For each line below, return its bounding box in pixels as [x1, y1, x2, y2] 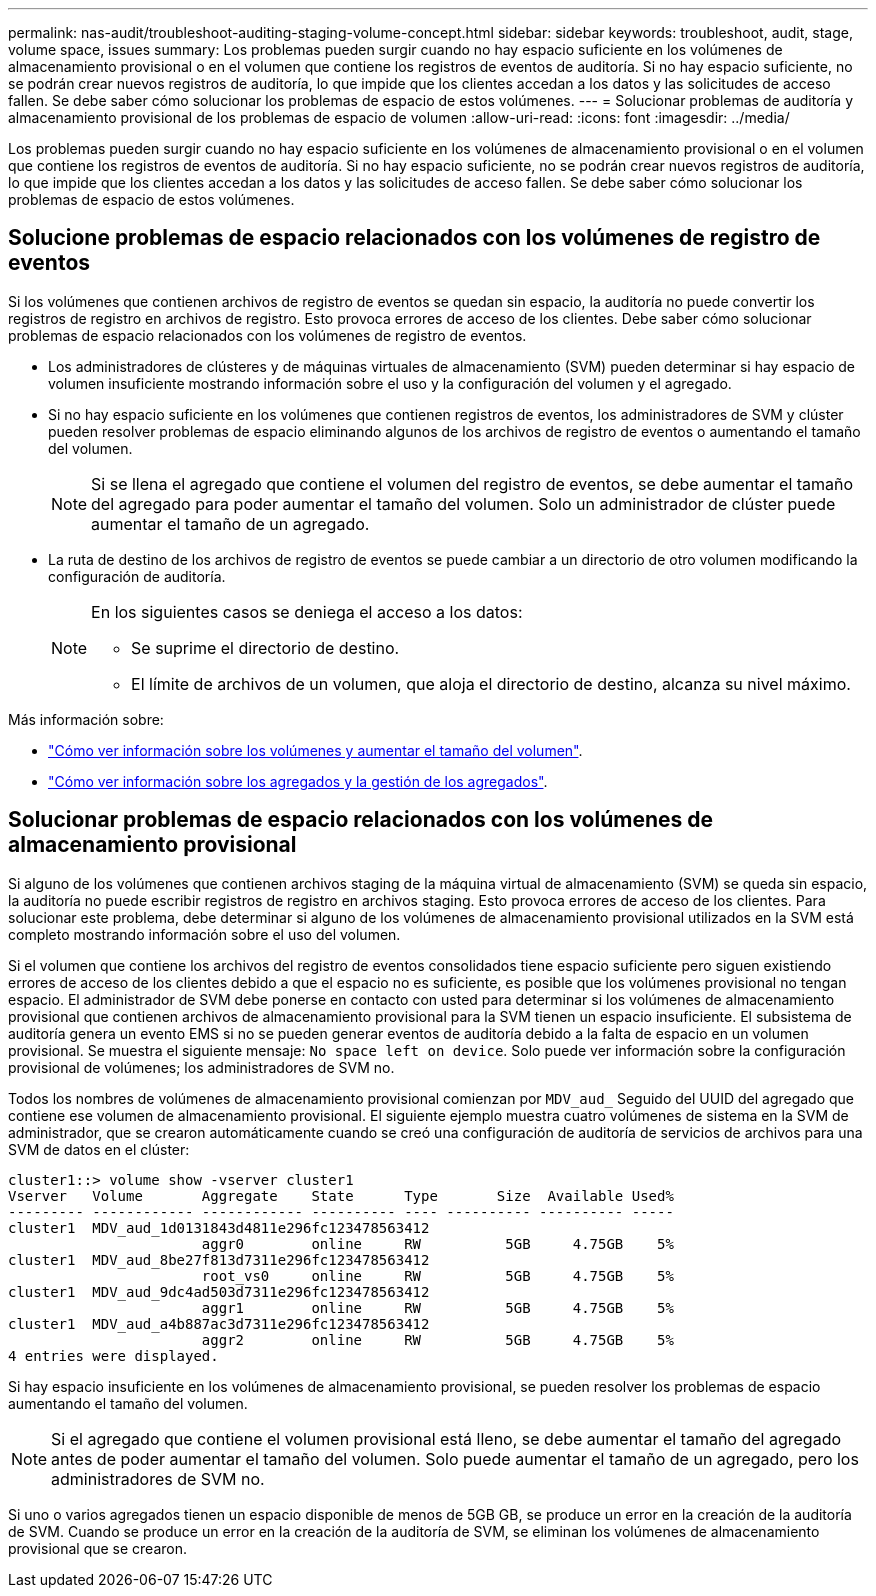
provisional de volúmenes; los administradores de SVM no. [8, 1058, 395, 1076]
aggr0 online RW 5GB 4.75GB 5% [201, 1235, 674, 1252]
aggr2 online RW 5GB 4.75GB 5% [201, 1331, 674, 1348]
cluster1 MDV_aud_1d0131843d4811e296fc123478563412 [8, 1219, 430, 1236]
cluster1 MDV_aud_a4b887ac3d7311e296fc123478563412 [8, 1315, 430, 1332]
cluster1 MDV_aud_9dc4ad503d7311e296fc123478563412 [8, 1283, 430, 1300]
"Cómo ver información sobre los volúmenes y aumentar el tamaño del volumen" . [48, 741, 583, 759]
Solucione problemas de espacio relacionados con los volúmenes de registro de [8, 225, 821, 251]
